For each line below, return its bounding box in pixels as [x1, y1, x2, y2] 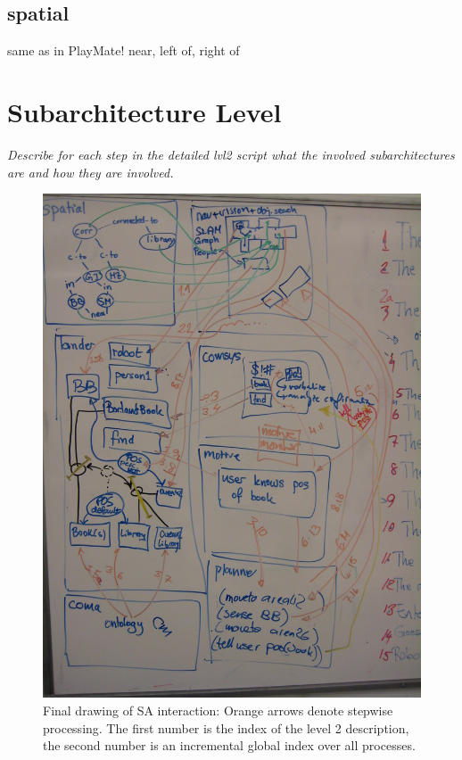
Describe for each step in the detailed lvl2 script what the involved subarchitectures [7, 145, 455, 163]
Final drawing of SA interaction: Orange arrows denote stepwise [43, 701, 393, 720]
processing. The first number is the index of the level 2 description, [43, 718, 409, 737]
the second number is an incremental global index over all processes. [43, 736, 416, 755]
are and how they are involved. [7, 162, 174, 181]
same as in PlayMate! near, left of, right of [7, 41, 240, 60]
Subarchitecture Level [7, 93, 282, 129]
